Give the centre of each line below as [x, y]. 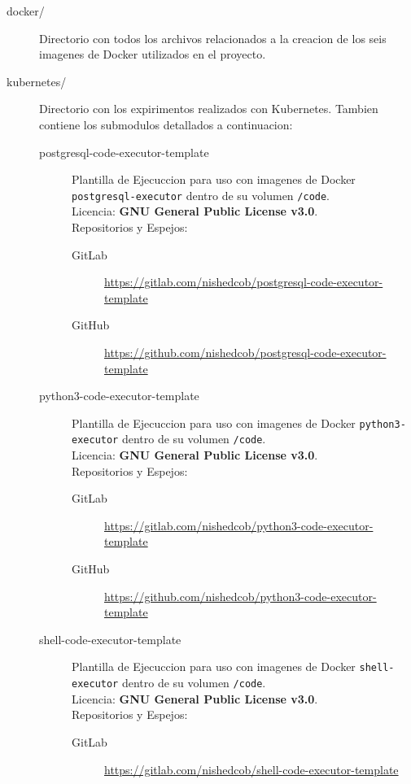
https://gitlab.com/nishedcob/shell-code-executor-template [251, 769]
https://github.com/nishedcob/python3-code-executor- [240, 596]
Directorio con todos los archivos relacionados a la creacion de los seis [213, 38]
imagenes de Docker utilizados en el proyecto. [153, 54]
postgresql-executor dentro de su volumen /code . [201, 195]
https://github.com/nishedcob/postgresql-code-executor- [245, 352]
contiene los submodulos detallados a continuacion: [166, 124]
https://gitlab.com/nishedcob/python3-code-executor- [239, 525]
